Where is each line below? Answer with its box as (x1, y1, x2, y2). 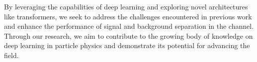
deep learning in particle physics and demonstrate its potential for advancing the (4, 40, 250, 51)
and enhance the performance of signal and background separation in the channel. (4, 21, 254, 31)
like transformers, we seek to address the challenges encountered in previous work (4, 11, 252, 21)
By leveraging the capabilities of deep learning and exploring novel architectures (4, 1, 248, 11)
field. (4, 50, 19, 60)
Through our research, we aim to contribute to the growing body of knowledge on (4, 30, 253, 41)
